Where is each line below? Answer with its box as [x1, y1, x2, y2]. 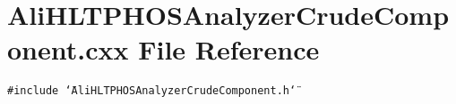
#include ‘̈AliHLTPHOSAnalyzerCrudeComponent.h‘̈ [7, 84, 297, 98]
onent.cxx [7, 31, 129, 68]
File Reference [138, 31, 320, 68]
